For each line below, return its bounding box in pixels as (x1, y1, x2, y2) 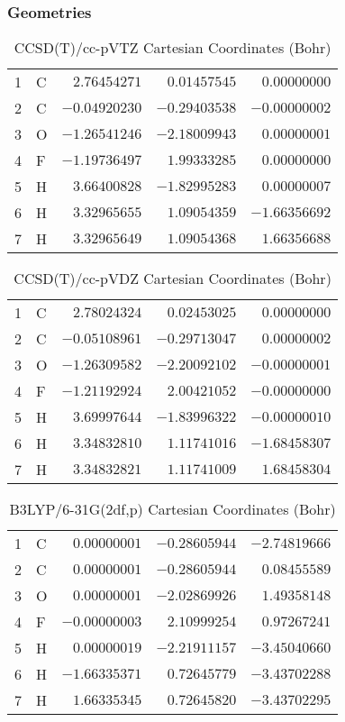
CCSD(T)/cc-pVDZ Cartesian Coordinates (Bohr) (14, 268, 331, 289)
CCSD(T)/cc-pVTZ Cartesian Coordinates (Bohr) (14, 37, 331, 59)
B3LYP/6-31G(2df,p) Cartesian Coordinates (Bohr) (9, 498, 336, 520)
